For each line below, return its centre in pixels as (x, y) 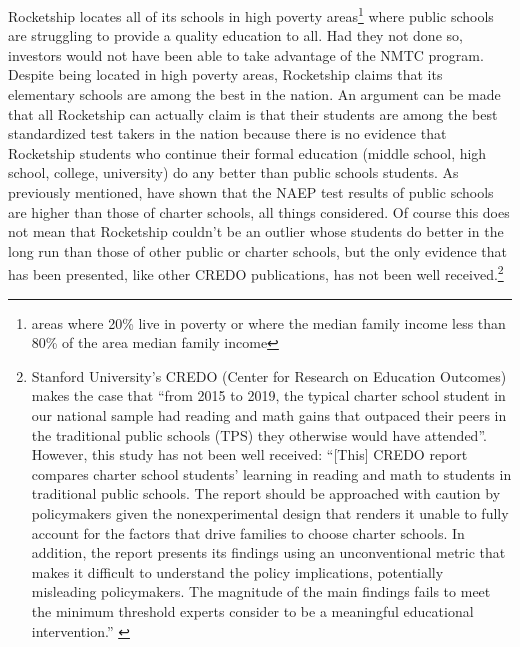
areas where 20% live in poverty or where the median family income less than (268, 322)
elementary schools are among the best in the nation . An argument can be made (254, 94)
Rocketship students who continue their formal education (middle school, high (247, 152)
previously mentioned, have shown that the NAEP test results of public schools (251, 192)
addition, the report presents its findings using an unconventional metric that (268, 552)
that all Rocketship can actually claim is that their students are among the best (253, 113)
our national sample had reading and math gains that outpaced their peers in (269, 415)
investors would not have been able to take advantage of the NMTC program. (246, 54)
